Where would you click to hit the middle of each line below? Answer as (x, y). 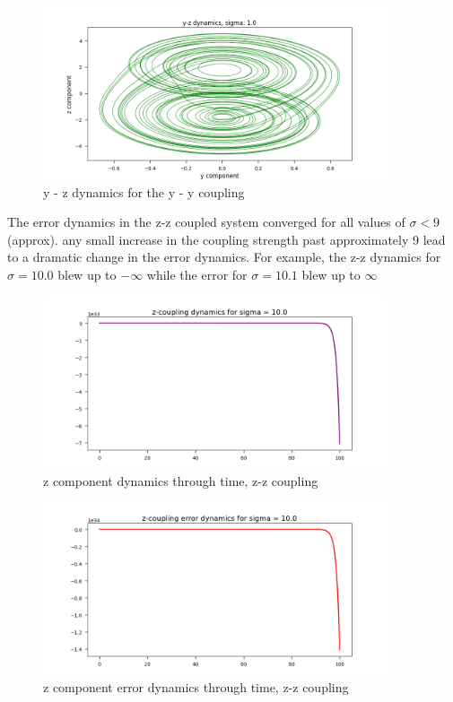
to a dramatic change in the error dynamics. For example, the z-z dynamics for (224, 257)
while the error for (197, 274)
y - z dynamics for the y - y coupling (144, 191)
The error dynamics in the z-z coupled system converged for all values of (206, 222)
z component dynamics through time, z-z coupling (181, 481)
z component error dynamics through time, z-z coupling (196, 687)
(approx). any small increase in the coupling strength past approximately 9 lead (226, 239)
